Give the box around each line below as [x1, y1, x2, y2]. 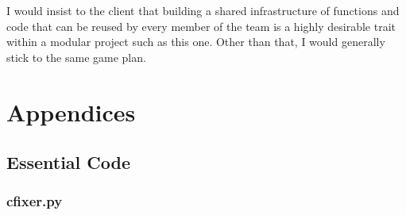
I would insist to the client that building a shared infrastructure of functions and [6, 2, 400, 18]
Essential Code [6, 150, 131, 175]
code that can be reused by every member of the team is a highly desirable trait [6, 17, 396, 34]
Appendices [6, 95, 136, 128]
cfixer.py [6, 191, 63, 211]
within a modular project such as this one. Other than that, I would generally [6, 33, 385, 50]
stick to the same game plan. [6, 48, 146, 65]
